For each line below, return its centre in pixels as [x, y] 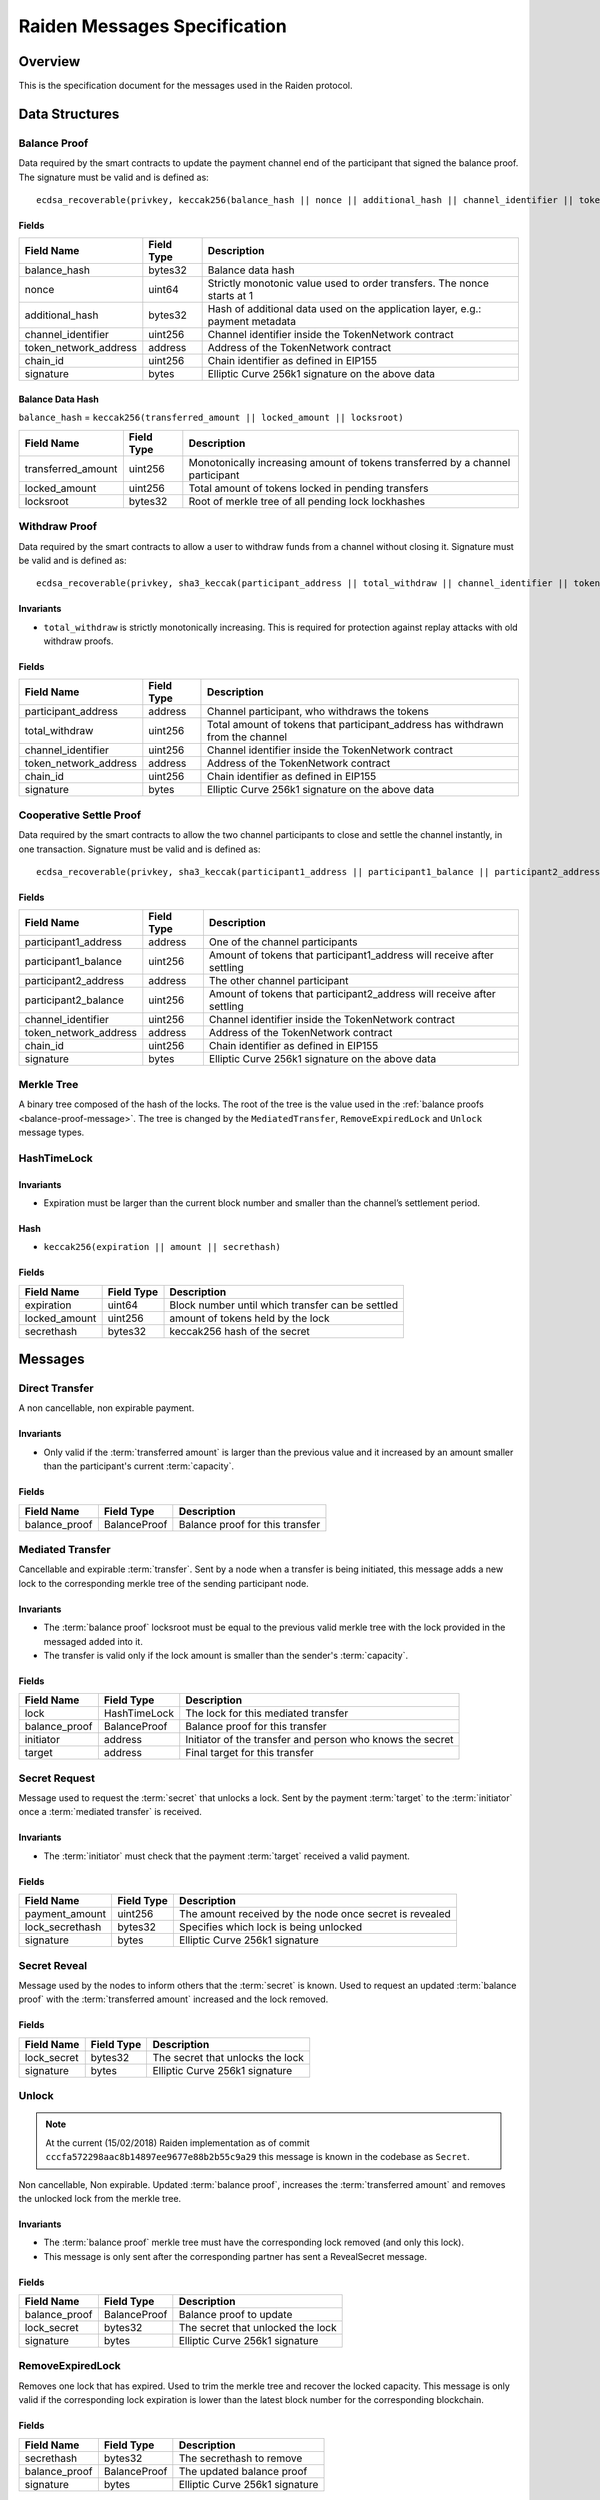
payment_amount [65, 1914]
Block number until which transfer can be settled [284, 1305]
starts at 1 [230, 296]
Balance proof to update [235, 2315]
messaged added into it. [93, 1641]
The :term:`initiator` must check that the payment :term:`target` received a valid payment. [226, 1856]
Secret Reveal [53, 1965]
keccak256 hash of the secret [239, 1331]
